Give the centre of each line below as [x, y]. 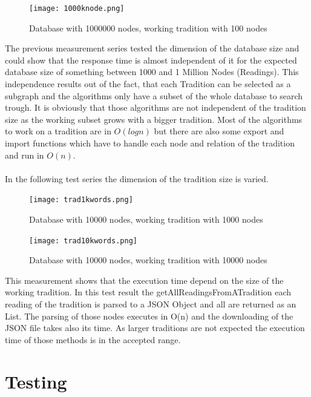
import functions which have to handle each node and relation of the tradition [150, 143]
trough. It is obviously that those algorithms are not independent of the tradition [155, 107]
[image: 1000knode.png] [77, 8]
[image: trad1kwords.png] [81, 200]
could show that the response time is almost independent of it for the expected [151, 60]
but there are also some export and [219, 131]
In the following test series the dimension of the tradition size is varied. [137, 178]
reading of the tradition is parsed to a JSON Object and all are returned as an [151, 304]
